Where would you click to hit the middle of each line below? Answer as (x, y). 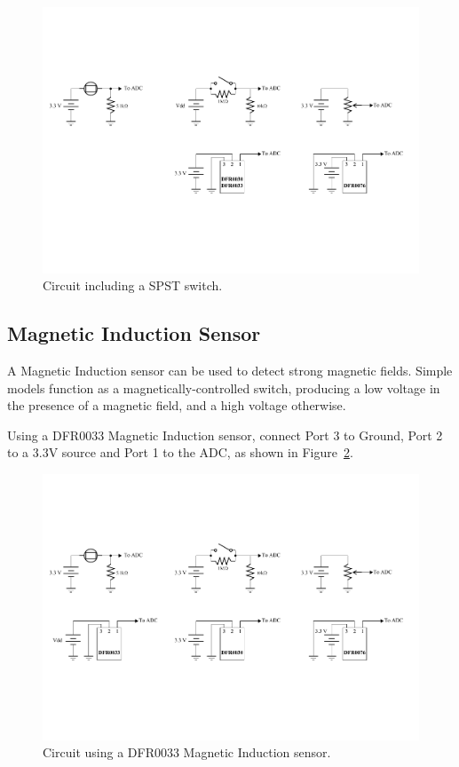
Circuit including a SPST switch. (133, 285)
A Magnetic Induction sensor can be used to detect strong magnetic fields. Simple (230, 371)
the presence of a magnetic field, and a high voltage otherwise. (177, 405)
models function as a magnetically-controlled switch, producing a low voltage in (224, 387)
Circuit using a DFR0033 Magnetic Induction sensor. (187, 752)
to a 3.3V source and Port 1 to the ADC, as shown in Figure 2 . (180, 452)
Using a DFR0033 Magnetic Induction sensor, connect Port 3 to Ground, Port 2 (225, 435)
